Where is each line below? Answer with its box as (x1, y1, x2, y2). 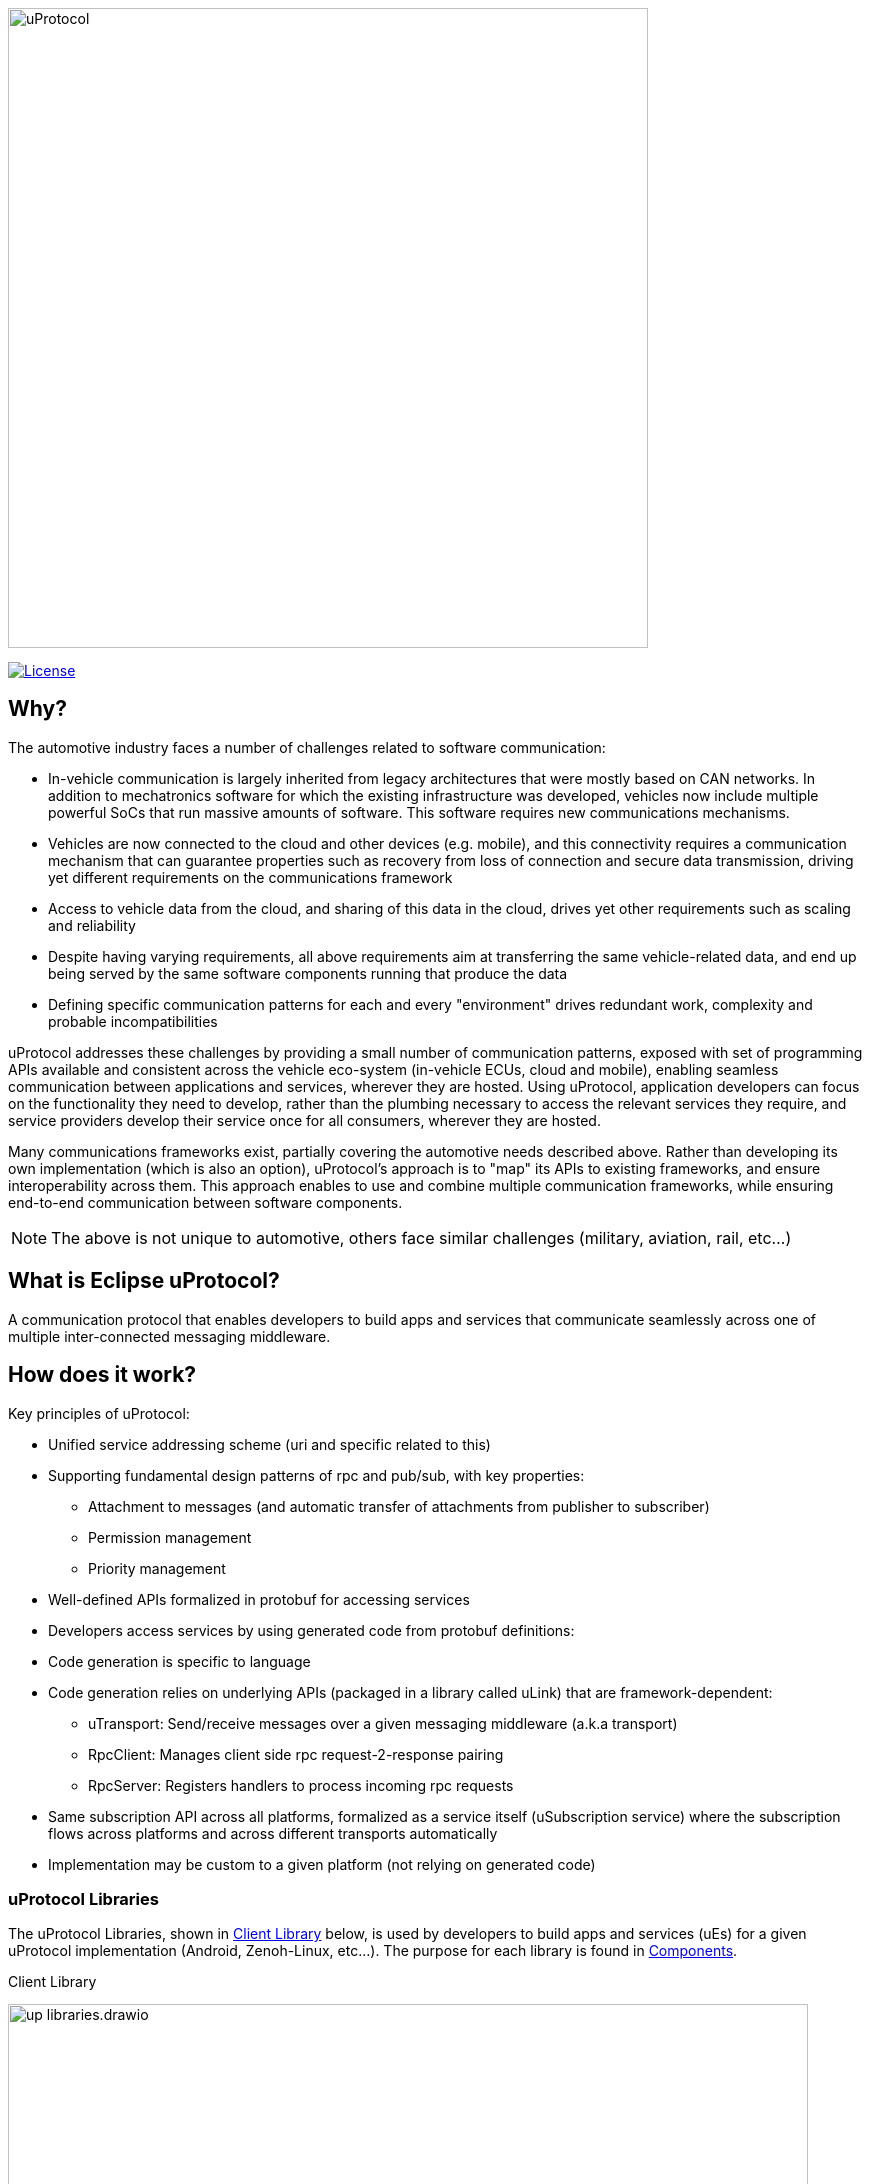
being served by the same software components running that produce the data (48, 964, 568, 982)
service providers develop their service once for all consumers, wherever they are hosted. (8, 1111, 601, 1129)
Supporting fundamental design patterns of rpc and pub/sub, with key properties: (48, 1466, 585, 1484)
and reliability (48, 916, 136, 934)
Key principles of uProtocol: (8, 1404, 190, 1422)
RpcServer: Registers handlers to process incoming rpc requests (88, 1776, 514, 1794)
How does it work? (8, 1362, 197, 1388)
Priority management (88, 1559, 226, 1577)
